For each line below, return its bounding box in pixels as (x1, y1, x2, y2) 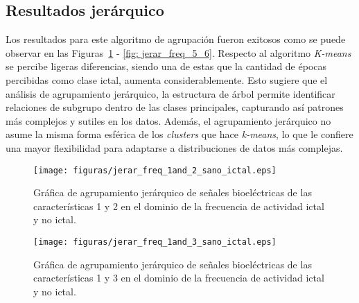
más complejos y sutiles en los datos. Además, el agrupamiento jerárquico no (6, 113, 331, 128)
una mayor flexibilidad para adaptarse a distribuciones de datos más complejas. (6, 140, 343, 155)
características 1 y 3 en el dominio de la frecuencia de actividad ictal (33, 270, 324, 285)
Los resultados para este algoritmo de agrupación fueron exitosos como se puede (6, 32, 346, 46)
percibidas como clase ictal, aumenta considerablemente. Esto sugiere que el (6, 72, 328, 87)
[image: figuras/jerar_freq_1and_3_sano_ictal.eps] (33, 236, 277, 247)
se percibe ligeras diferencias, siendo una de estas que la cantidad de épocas (6, 59, 327, 73)
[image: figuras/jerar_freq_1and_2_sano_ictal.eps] (33, 165, 277, 175)
